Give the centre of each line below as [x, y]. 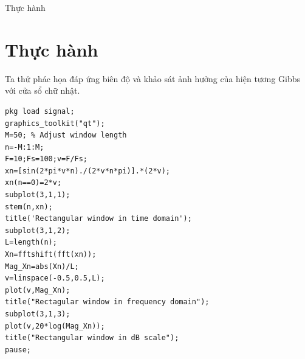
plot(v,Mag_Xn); [38, 290]
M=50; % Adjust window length [66, 135]
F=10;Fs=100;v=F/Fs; [46, 159]
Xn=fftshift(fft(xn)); [51, 255]
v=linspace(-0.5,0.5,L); [55, 278]
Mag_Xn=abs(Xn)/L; [42, 266]
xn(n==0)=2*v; [33, 183]
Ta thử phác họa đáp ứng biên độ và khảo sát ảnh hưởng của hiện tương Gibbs [153, 78]
